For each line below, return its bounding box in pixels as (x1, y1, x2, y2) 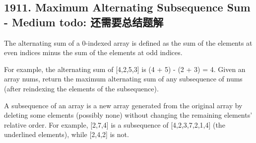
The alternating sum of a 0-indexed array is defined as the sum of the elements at (4, 37, 253, 48)
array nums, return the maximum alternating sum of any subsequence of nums (4, 73, 243, 84)
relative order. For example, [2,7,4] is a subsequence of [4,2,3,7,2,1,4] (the (4, 119, 225, 130)
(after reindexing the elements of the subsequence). (4, 83, 159, 93)
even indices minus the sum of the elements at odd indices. (4, 47, 183, 58)
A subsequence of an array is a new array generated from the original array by (4, 100, 243, 110)
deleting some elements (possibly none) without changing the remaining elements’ (4, 110, 253, 120)
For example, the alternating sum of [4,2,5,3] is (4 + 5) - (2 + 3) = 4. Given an (4, 64, 246, 74)
